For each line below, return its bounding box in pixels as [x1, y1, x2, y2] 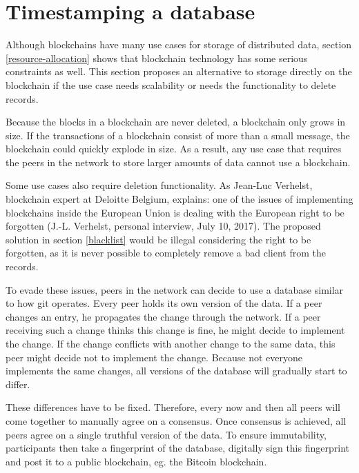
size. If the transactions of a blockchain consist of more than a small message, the [6, 128, 350, 142]
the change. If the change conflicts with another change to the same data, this [6, 336, 336, 350]
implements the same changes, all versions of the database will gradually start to [6, 363, 347, 378]
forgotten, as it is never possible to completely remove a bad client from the [6, 245, 326, 260]
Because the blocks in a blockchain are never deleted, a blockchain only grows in [6, 114, 346, 129]
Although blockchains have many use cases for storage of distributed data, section [6, 37, 352, 52]
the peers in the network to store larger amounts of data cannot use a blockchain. [6, 154, 351, 169]
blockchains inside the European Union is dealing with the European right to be [6, 205, 345, 219]
